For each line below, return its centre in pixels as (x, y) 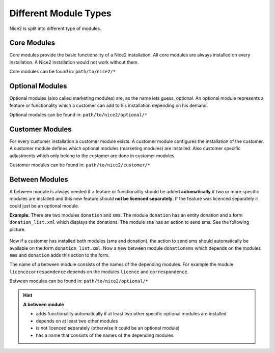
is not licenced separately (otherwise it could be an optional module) (108, 328)
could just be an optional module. (44, 205)
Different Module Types (60, 13)
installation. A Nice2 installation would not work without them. (74, 62)
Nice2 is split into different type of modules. (55, 28)
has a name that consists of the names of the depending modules (105, 335)
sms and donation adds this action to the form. (60, 255)
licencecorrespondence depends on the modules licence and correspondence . (99, 272)
